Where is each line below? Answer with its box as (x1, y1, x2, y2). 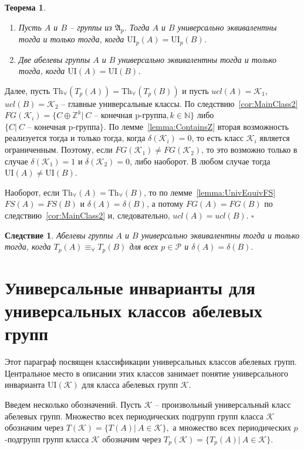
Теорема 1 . (5, 1, 46, 13)
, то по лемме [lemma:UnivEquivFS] (144, 186, 276, 198)
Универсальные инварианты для (5, 275, 255, 299)
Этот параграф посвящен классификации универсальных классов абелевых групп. (5, 355, 297, 368)
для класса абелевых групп (82, 378, 178, 391)
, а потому (146, 197, 184, 210)
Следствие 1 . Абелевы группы (5, 229, 113, 241)
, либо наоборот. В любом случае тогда (129, 155, 271, 167)
